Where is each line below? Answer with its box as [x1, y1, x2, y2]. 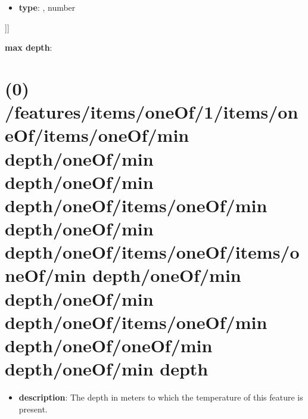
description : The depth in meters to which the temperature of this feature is [18, 391, 303, 404]
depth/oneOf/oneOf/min [5, 333, 213, 358]
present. [18, 402, 48, 415]
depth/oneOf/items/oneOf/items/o [5, 240, 300, 264]
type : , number [18, 1, 76, 13]
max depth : [5, 41, 52, 54]
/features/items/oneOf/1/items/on [5, 100, 298, 124]
